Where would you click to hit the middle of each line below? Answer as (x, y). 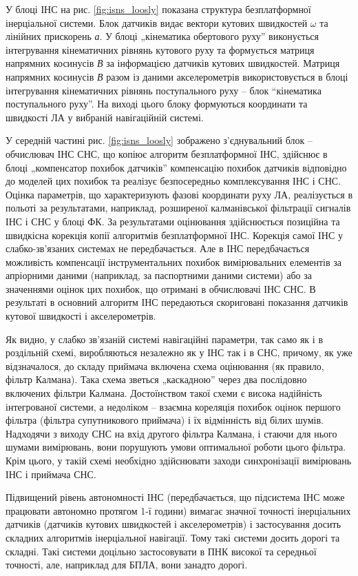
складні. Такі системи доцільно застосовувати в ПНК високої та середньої (161, 551)
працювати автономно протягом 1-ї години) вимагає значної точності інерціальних (178, 510)
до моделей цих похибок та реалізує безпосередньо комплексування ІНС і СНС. (173, 181)
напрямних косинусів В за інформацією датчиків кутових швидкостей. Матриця (173, 63)
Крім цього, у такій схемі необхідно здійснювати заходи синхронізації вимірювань (179, 460)
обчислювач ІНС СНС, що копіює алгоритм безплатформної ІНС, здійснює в (167, 153)
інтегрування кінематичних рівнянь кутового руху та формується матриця (160, 49)
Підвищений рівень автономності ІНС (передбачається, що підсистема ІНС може (175, 497)
